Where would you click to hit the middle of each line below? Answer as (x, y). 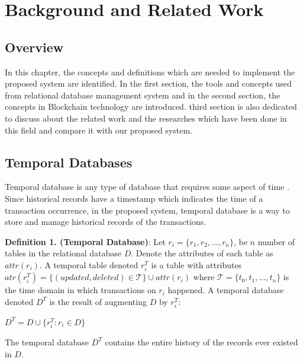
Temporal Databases (69, 162)
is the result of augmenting (98, 301)
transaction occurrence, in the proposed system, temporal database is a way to (147, 210)
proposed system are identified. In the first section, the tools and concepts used (148, 83)
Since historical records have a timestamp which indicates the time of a (134, 198)
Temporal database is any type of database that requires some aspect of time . (147, 187)
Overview (34, 47)
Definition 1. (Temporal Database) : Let (85, 241)
